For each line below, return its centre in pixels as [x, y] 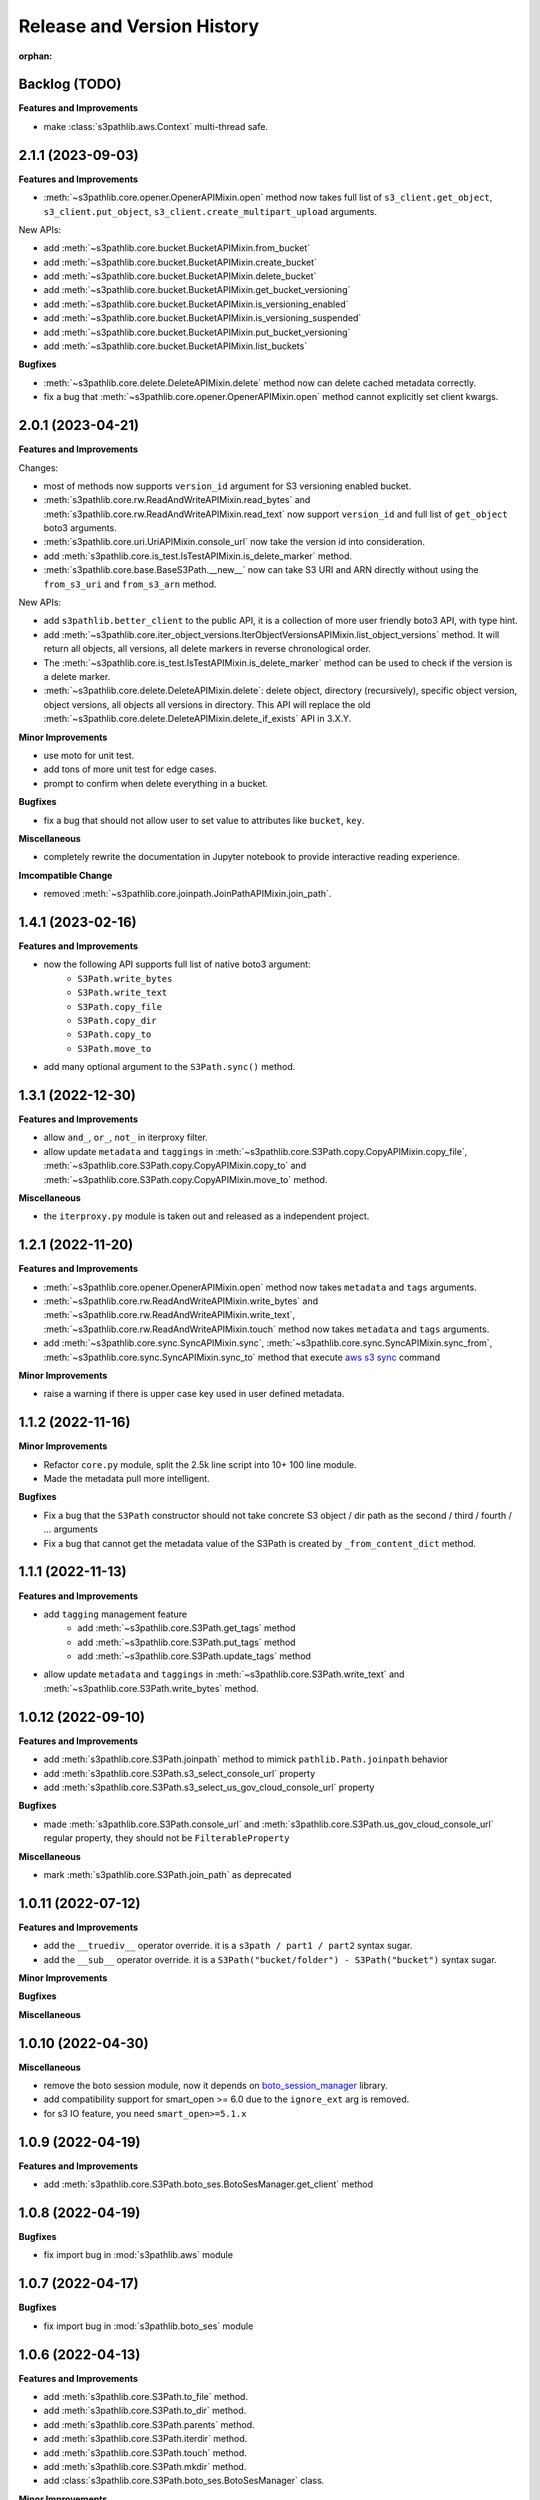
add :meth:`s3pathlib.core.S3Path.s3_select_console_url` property [179, 1773]
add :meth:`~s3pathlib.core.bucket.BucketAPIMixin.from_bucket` [177, 248]
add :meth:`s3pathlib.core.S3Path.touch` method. [145, 2452]
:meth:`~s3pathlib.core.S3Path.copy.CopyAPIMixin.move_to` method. [185, 1179]
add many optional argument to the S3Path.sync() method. [169, 1067]
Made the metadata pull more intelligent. [126, 1479]
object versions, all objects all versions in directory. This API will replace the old [207, 704]
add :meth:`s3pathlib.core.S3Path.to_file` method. [146, 2397]
